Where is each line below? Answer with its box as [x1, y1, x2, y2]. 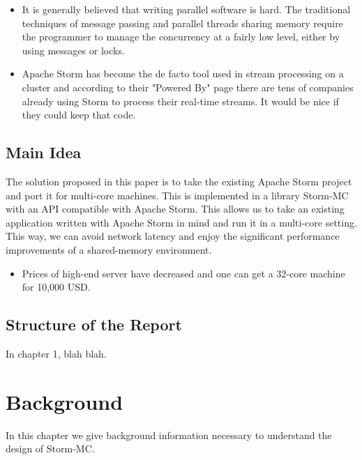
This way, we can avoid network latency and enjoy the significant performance [6, 229, 340, 243]
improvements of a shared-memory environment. [6, 242, 212, 256]
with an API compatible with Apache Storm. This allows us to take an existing [6, 201, 345, 216]
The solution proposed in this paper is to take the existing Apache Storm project [6, 174, 352, 188]
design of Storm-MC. [6, 441, 95, 456]
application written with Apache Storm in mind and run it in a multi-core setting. [6, 215, 357, 229]
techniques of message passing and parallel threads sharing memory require [22, 15, 343, 30]
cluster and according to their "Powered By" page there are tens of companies [22, 79, 354, 94]
